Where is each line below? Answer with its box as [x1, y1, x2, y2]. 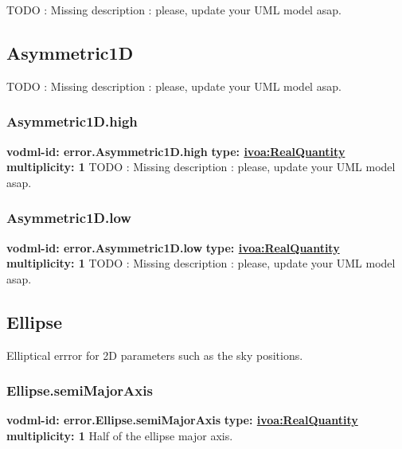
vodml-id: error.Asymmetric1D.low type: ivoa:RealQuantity [6, 239, 340, 256]
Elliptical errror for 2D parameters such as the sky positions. [6, 346, 303, 363]
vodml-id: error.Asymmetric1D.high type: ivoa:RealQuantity [6, 143, 345, 159]
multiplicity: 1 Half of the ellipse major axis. [6, 428, 233, 443]
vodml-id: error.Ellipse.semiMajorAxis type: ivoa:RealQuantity [6, 412, 358, 428]
